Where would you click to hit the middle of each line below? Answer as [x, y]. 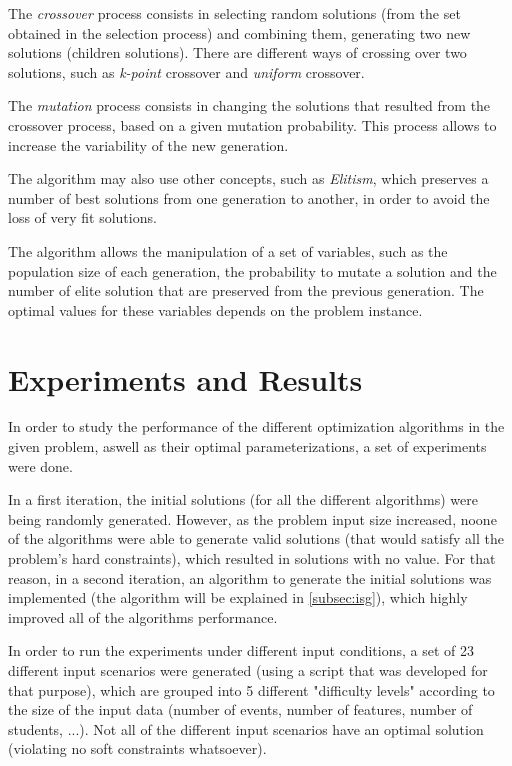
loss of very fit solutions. [82, 217]
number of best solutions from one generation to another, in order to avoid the [249, 197]
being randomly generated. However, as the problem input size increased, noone [252, 518]
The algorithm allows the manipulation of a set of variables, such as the [228, 250]
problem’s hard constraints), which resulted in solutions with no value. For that [252, 558]
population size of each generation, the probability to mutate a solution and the [252, 270]
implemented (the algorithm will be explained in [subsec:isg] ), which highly [238, 597]
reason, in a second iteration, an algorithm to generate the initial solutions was [250, 577]
